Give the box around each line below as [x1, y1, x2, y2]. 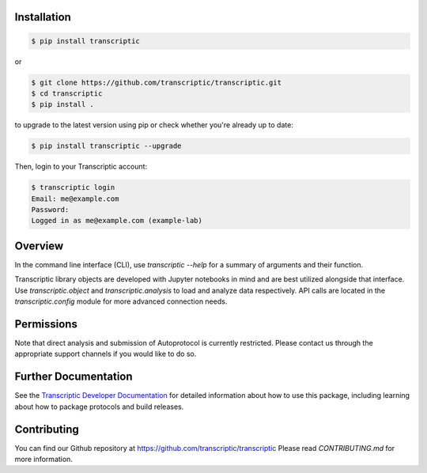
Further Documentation [14, 370, 134, 384]
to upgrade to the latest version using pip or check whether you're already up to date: [14, 120, 294, 130]
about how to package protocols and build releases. [14, 402, 184, 411]
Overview [14, 239, 64, 252]
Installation [14, 10, 71, 24]
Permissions [14, 317, 78, 331]
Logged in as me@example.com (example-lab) [31, 216, 203, 225]
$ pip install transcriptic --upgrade [31, 142, 182, 150]
